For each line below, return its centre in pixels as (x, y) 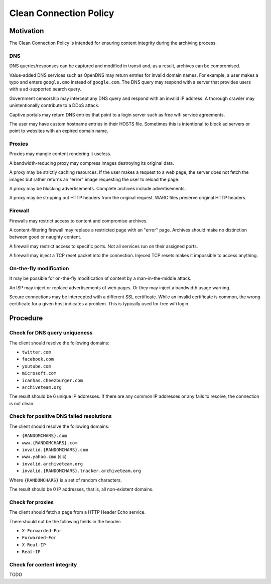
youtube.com (36, 366)
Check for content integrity (43, 564)
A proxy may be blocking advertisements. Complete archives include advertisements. (98, 189)
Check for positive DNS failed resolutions (61, 416)
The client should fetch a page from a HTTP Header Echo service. (78, 512)
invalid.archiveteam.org (52, 464)
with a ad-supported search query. (45, 89)
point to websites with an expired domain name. (59, 131)
